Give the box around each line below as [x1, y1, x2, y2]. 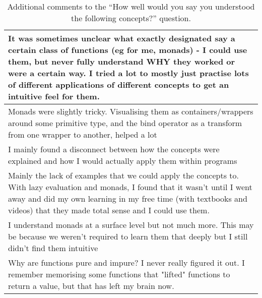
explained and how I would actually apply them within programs [8, 155, 237, 166]
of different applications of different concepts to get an [8, 79, 229, 90]
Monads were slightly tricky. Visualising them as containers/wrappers [8, 105, 253, 117]
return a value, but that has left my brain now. [8, 280, 174, 291]
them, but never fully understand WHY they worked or [8, 55, 235, 67]
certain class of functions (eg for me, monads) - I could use [8, 44, 247, 55]
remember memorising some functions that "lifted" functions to [8, 268, 230, 280]
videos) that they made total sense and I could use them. [8, 204, 210, 216]
